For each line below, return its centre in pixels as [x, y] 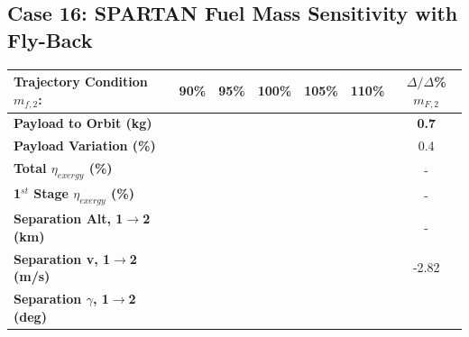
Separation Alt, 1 [69, 219]
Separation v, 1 [62, 258]
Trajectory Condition [81, 82]
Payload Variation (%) [85, 146]
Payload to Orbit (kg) [83, 123]
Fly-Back [50, 39]
